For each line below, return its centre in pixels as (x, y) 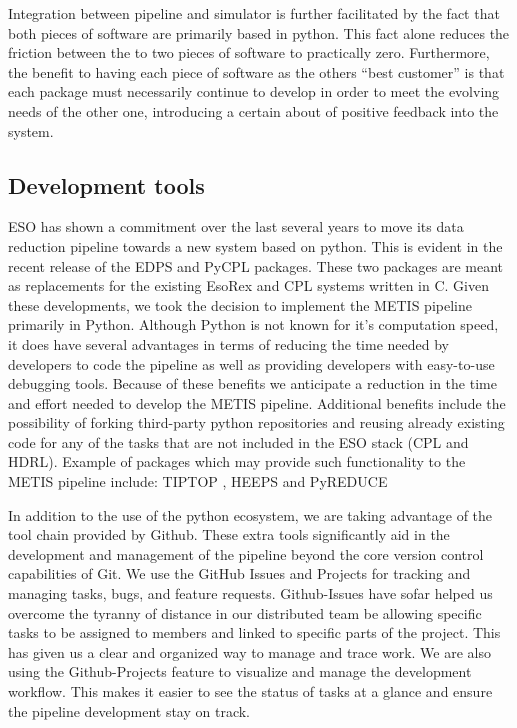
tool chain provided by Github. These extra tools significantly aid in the (229, 534)
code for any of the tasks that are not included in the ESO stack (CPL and (238, 441)
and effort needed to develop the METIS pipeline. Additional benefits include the (257, 402)
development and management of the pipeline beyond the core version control (246, 553)
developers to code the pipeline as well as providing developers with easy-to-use (251, 363)
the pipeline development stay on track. (129, 710)
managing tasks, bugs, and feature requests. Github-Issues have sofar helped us (250, 593)
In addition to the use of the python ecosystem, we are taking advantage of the (250, 514)
